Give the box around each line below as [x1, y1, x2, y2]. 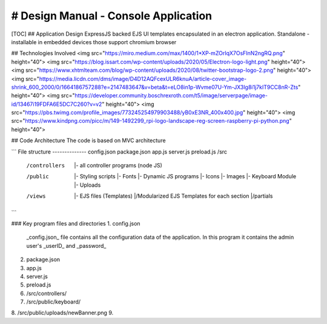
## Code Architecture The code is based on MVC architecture [11, 137, 166, 144]
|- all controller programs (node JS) [74, 162, 163, 169]
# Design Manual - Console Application [11, 9, 213, 22]
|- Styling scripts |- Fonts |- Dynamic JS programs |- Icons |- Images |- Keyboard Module [74, 173, 297, 180]
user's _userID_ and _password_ [26, 242, 107, 249]
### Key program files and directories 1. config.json [11, 219, 140, 227]
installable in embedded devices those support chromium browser [11, 38, 177, 45]
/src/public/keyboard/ [26, 298, 81, 305]
